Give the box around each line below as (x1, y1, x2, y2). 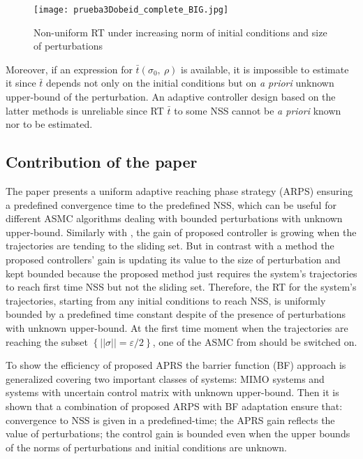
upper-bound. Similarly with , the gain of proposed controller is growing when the (6, 224, 357, 239)
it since (6, 75, 36, 90)
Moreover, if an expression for (6, 61, 133, 76)
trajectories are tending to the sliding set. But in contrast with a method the (6, 238, 334, 253)
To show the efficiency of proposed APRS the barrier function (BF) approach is (6, 358, 346, 372)
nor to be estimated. (6, 117, 93, 131)
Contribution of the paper (6, 151, 198, 173)
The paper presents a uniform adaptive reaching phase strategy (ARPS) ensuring (6, 184, 353, 198)
